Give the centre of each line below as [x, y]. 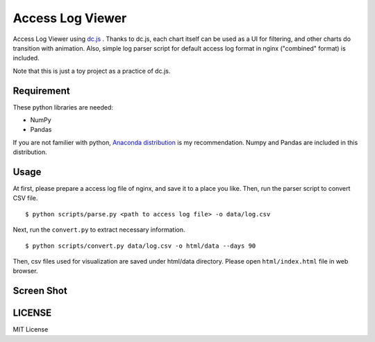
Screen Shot [40, 291]
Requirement [42, 91]
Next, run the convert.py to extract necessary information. [99, 230]
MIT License [31, 330]
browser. [25, 271]
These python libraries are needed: [63, 107]
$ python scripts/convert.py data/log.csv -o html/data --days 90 [141, 246]
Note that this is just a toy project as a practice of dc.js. [92, 71]
